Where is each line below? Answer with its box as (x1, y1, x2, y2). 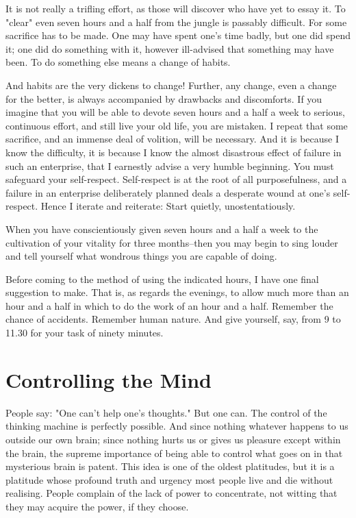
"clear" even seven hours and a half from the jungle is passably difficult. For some (5, 14, 347, 29)
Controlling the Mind (5, 365, 212, 393)
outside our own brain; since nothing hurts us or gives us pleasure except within (5, 432, 341, 446)
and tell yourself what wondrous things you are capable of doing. (5, 249, 277, 263)
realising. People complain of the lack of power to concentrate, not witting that (5, 486, 338, 500)
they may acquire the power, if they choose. (5, 499, 189, 513)
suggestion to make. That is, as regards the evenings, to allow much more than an (5, 285, 349, 299)
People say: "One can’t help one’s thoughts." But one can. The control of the (5, 405, 327, 419)
